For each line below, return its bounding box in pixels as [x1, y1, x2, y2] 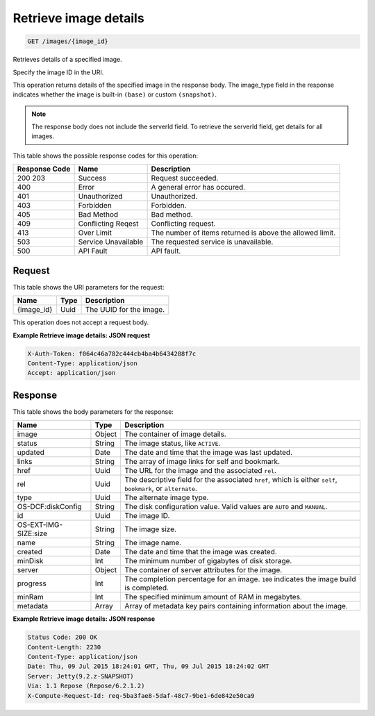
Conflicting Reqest [78, 219, 139, 228]
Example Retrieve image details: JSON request [12, 331, 151, 340]
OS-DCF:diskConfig [17, 502, 83, 512]
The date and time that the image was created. [124, 547, 277, 557]
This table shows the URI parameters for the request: [12, 283, 165, 291]
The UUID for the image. [85, 305, 165, 315]
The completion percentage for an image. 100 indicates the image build [124, 574, 357, 584]
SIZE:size [17, 528, 48, 538]
